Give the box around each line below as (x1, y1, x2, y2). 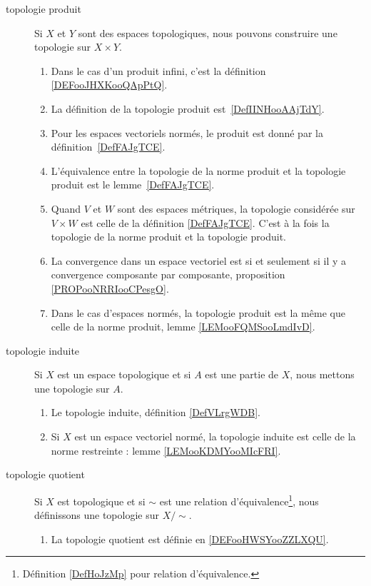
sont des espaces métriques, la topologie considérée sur (117, 201, 355, 216)
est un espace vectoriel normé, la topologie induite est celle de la (74, 429, 356, 444)
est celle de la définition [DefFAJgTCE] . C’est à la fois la (81, 215, 330, 230)
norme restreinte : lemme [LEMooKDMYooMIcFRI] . (51, 443, 281, 458)
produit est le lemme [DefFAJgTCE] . (51, 177, 215, 192)
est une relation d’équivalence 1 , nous (159, 491, 319, 508)
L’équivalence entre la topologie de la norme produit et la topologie (51, 163, 346, 178)
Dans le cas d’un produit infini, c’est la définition (51, 63, 266, 78)
